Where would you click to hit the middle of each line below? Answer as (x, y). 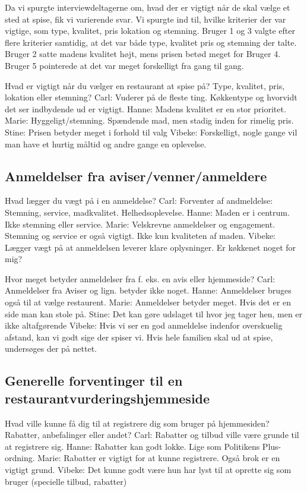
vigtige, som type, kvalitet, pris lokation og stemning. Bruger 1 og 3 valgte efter (150, 31)
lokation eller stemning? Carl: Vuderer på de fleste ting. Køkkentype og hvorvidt (151, 97)
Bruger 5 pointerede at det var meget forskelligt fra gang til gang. (124, 65)
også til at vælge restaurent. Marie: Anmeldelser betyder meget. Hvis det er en (148, 302)
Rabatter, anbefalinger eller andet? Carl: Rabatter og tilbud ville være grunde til (152, 435)
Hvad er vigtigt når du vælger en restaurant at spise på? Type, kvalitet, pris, (145, 85)
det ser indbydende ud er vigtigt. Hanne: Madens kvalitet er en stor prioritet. (145, 108)
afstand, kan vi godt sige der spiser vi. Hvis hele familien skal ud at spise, (139, 337)
